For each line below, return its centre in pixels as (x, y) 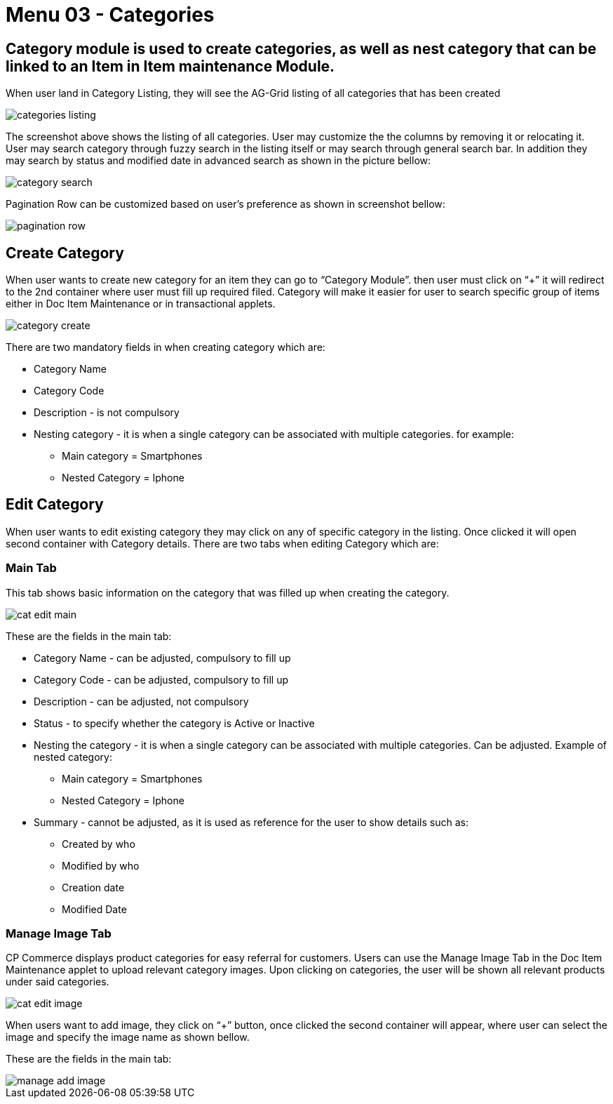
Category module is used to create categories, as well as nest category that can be (301, 48)
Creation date (93, 887)
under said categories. (58, 982)
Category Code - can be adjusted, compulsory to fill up (161, 679)
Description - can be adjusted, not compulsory (141, 701)
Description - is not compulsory (107, 413)
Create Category (65, 253)
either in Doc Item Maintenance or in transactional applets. (141, 304)
